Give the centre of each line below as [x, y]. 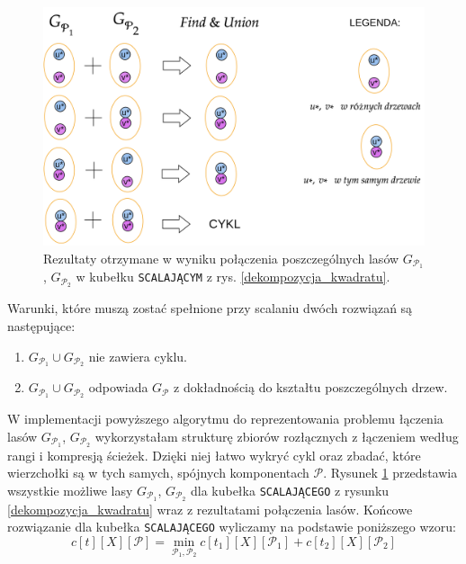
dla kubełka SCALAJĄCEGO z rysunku [290, 490]
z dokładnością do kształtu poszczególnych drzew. [311, 387]
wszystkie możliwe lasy [70, 490]
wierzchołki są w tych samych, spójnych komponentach [158, 473]
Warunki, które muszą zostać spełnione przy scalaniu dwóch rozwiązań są [210, 308]
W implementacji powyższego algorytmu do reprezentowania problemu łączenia [225, 419]
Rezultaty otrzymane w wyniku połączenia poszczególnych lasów [221, 258]
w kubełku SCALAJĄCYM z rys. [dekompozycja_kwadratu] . [233, 277]
